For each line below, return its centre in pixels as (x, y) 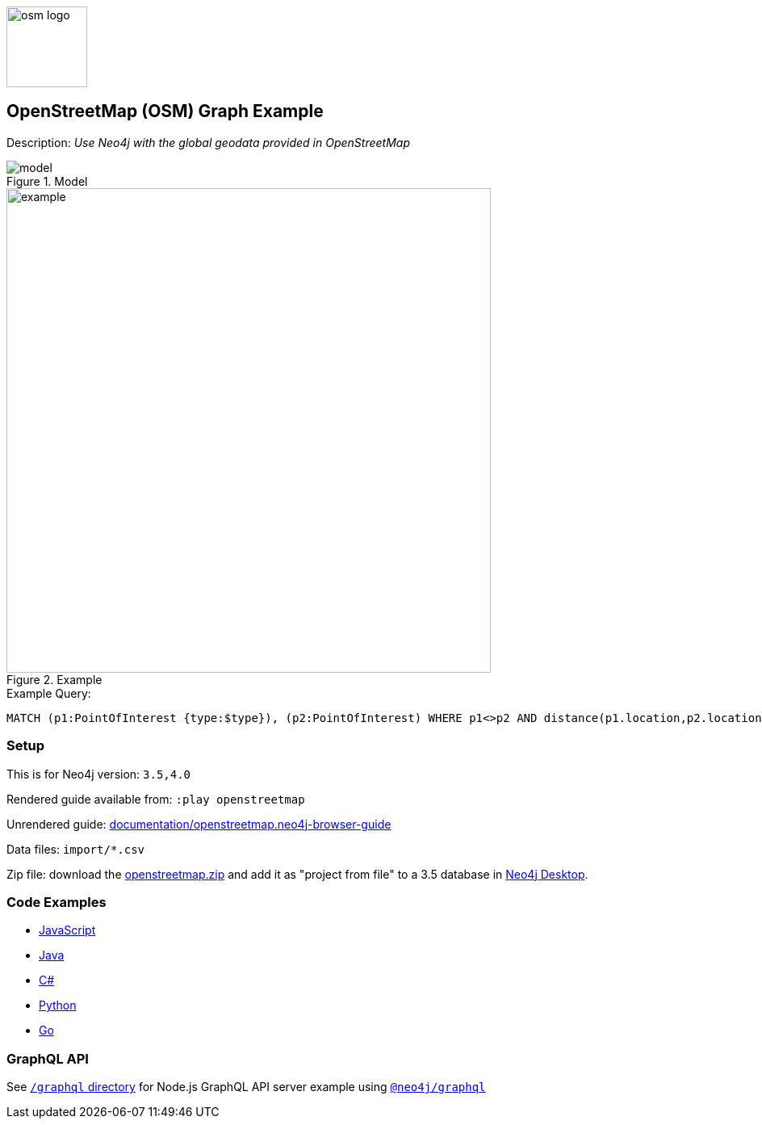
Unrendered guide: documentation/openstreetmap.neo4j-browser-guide (199, 824)
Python (58, 1005)
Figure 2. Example (54, 679)
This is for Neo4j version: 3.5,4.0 (99, 774)
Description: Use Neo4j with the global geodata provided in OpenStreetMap (208, 142)
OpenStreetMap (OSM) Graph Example (165, 111)
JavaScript (67, 930)
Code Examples (57, 902)
